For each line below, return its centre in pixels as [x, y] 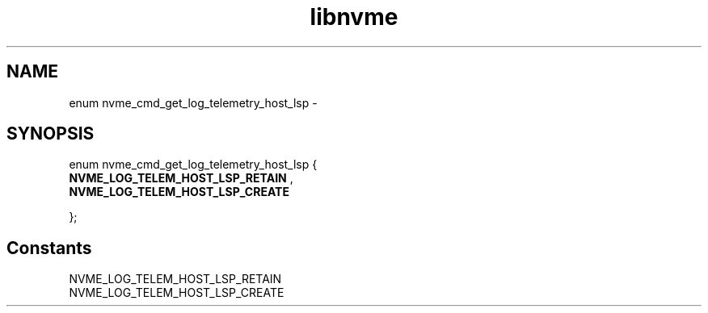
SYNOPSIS [51, 134]
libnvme [354, 17]
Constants [49, 248]
